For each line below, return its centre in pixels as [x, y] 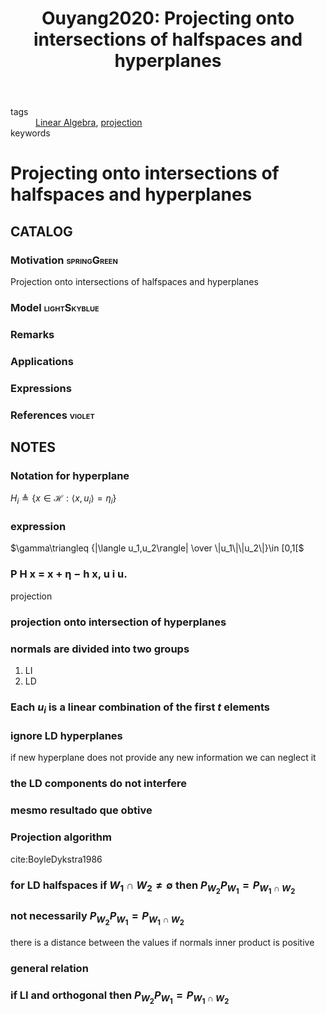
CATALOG [41, 231]
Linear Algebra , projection [89, 123]
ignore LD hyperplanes [66, 736]
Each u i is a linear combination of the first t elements [140, 708]
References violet [52, 415]
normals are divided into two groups [100, 649]
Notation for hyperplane [70, 475]
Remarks [32, 334]
